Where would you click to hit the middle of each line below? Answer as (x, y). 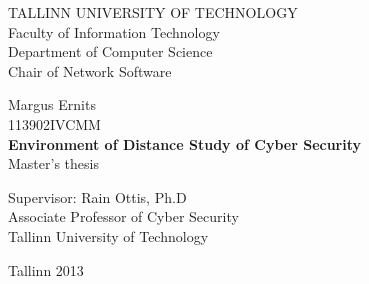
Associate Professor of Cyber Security (123, 216)
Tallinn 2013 (46, 269)
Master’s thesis (53, 163)
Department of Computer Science (110, 51)
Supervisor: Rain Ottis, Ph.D (97, 196)
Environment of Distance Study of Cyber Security (185, 143)
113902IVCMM (54, 123)
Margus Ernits (52, 104)
